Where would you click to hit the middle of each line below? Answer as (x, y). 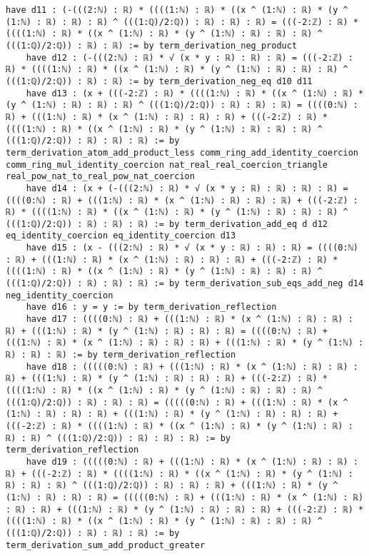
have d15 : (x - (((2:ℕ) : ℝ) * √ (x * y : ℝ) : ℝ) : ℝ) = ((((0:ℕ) (192, 248)
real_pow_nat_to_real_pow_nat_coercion (100, 177)
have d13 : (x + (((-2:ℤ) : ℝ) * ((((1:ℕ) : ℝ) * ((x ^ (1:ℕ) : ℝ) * (195, 93)
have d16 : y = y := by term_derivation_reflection (151, 307)
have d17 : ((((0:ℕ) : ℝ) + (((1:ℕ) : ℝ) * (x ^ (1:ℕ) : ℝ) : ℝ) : (189, 319)
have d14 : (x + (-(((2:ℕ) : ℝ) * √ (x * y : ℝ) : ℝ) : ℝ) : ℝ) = (187, 188)
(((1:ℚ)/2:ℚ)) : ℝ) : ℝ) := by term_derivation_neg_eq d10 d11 (159, 81)
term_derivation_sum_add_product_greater (106, 545)
